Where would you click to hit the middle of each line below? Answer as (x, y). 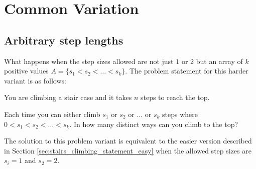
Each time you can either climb (52, 114)
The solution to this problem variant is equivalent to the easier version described (128, 141)
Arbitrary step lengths (64, 40)
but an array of (219, 61)
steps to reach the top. (175, 97)
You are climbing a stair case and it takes (68, 97)
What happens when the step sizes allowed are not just (89, 61)
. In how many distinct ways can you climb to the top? (154, 124)
